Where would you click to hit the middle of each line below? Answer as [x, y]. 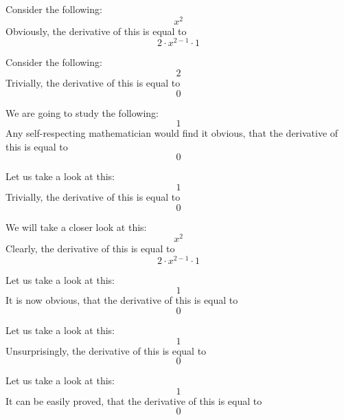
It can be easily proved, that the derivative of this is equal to [134, 400]
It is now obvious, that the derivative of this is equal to [122, 300]
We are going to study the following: [82, 112]
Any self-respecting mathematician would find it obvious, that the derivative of [172, 133]
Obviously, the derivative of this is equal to [96, 31]
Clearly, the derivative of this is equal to [90, 248]
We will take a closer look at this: [76, 226]
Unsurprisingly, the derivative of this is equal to [106, 350]
